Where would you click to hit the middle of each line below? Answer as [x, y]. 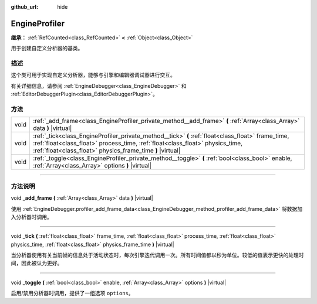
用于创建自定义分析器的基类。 [47, 48]
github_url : [24, 7]
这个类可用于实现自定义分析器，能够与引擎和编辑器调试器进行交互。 [93, 75]
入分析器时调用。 [31, 217]
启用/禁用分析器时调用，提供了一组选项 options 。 [72, 293]
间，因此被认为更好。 [37, 263]
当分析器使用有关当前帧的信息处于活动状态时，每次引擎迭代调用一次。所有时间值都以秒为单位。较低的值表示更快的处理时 [157, 255]
